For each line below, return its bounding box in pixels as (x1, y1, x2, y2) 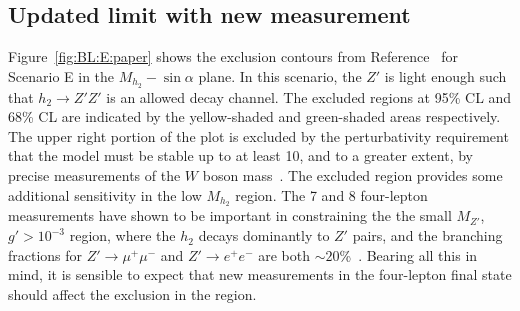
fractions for (8, 244, 83, 265)
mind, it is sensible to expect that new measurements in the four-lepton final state (8, 264, 512, 285)
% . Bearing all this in (339, 244, 478, 265)
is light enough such (384, 65, 507, 86)
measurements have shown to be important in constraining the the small (8, 205, 452, 226)
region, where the (69, 225, 176, 246)
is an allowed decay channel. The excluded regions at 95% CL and (106, 86, 512, 107)
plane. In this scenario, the (198, 65, 362, 86)
